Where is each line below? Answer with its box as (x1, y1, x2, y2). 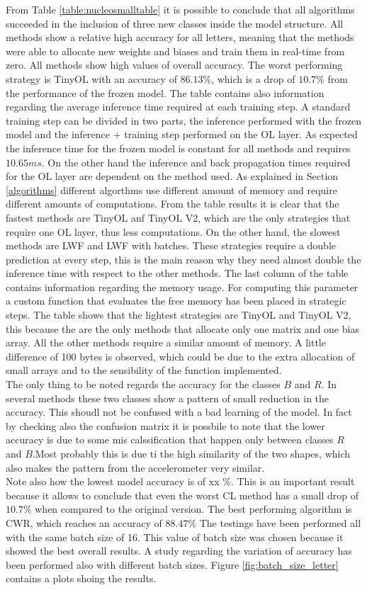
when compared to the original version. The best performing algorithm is (35, 501, 352, 516)
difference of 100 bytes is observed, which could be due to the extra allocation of (6, 348, 355, 363)
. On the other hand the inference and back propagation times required (41, 154, 351, 169)
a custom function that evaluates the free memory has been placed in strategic (6, 293, 346, 308)
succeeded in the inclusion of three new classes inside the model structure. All (6, 16, 344, 30)
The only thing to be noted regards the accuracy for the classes (6, 377, 281, 392)
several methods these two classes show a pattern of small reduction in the (6, 390, 329, 405)
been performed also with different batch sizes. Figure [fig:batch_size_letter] (6, 557, 339, 572)
